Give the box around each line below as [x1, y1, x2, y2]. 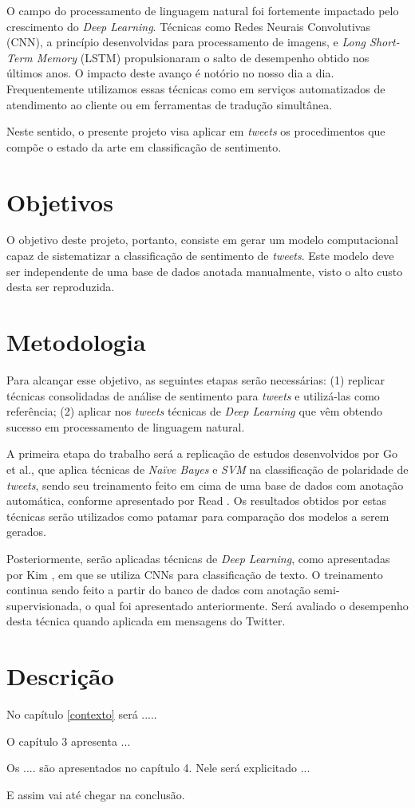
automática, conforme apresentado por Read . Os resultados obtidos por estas [6, 492, 387, 509]
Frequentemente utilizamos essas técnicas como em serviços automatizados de [6, 80, 385, 97]
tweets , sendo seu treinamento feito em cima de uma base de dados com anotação [6, 476, 404, 493]
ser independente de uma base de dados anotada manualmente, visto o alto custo [6, 262, 403, 279]
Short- [370, 34, 400, 50]
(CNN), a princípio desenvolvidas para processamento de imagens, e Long [6, 34, 366, 50]
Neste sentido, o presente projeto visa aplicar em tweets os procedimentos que [6, 123, 385, 140]
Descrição [6, 660, 114, 692]
